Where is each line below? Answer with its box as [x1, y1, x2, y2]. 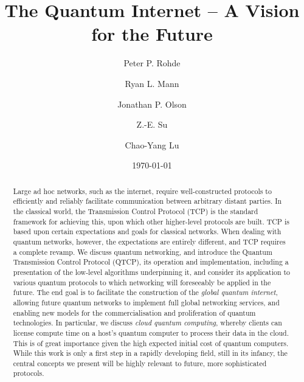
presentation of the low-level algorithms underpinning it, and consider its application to [13, 266, 291, 277]
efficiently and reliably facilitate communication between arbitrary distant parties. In [13, 196, 282, 206]
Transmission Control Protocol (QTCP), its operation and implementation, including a [13, 257, 289, 267]
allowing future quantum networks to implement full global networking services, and [13, 297, 280, 307]
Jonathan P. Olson [117, 97, 187, 110]
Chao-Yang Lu [125, 138, 179, 151]
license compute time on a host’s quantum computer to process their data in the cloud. [13, 327, 289, 338]
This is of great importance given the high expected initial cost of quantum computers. [13, 338, 289, 348]
